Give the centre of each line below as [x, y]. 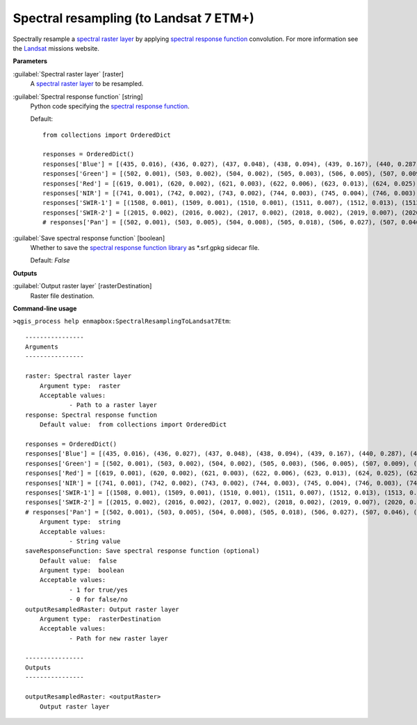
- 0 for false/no [99, 600]
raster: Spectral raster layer [79, 376]
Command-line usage [45, 308]
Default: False [50, 260]
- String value [95, 541]
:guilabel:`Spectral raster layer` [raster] [68, 74]
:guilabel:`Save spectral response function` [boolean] [89, 238]
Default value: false [78, 560]
